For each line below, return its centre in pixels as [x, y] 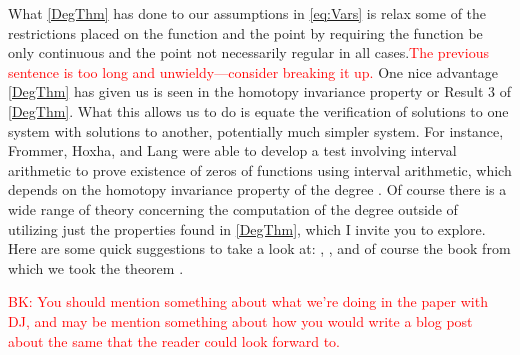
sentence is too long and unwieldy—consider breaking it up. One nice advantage [253, 71]
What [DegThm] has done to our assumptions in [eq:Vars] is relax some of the [247, 13]
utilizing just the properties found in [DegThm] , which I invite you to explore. [247, 228]
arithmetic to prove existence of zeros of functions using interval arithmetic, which [260, 169]
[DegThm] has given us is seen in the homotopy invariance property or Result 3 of [259, 91]
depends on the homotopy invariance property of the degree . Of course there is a [257, 189]
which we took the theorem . [96, 267]
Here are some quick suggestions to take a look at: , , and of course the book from [259, 248]
